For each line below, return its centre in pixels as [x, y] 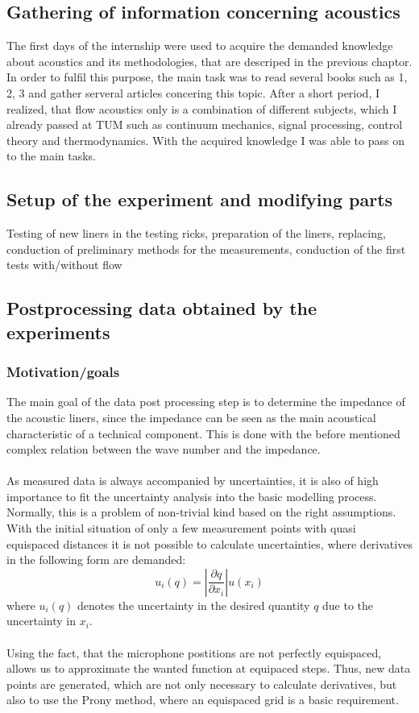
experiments [58, 332]
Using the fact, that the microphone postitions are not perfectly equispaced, [194, 652]
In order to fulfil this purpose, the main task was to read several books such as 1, [207, 77]
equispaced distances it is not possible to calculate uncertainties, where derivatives [209, 543]
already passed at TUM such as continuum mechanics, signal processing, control [205, 124]
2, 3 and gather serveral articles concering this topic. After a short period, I [193, 92]
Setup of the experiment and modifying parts [200, 199]
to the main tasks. [51, 156]
